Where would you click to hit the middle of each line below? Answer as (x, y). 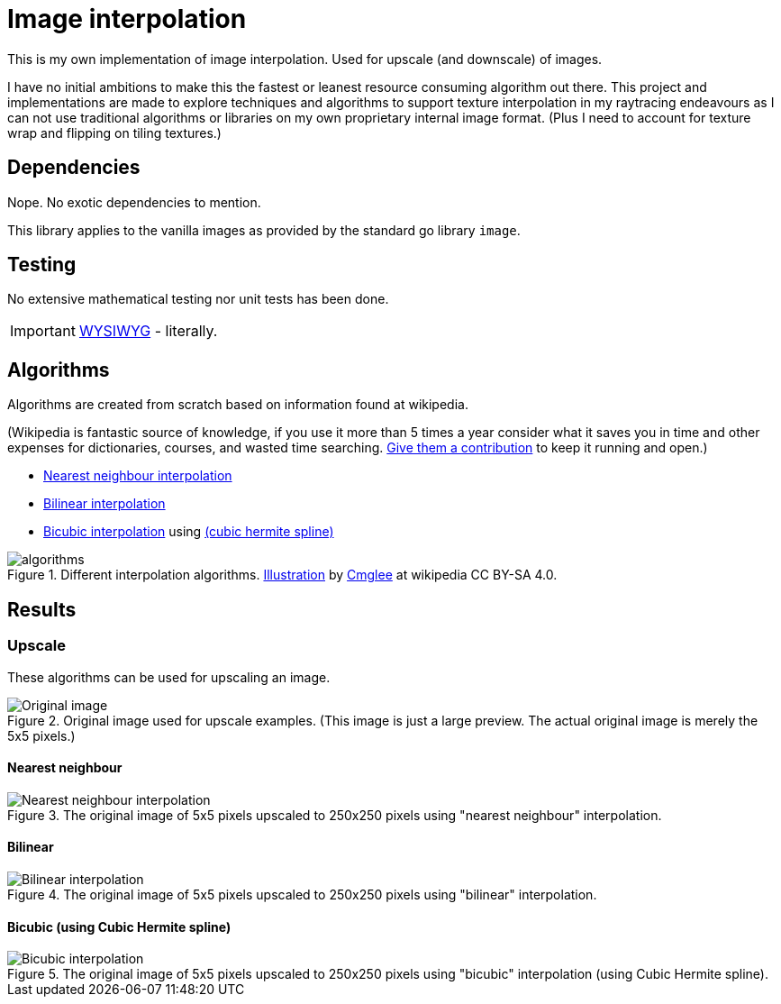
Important (43, 331)
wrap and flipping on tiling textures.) (114, 132)
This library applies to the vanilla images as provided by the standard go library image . (264, 230)
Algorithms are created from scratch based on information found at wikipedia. (238, 405)
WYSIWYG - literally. (148, 331)
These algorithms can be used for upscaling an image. (169, 677)
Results (42, 609)
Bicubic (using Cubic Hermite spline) (119, 926)
